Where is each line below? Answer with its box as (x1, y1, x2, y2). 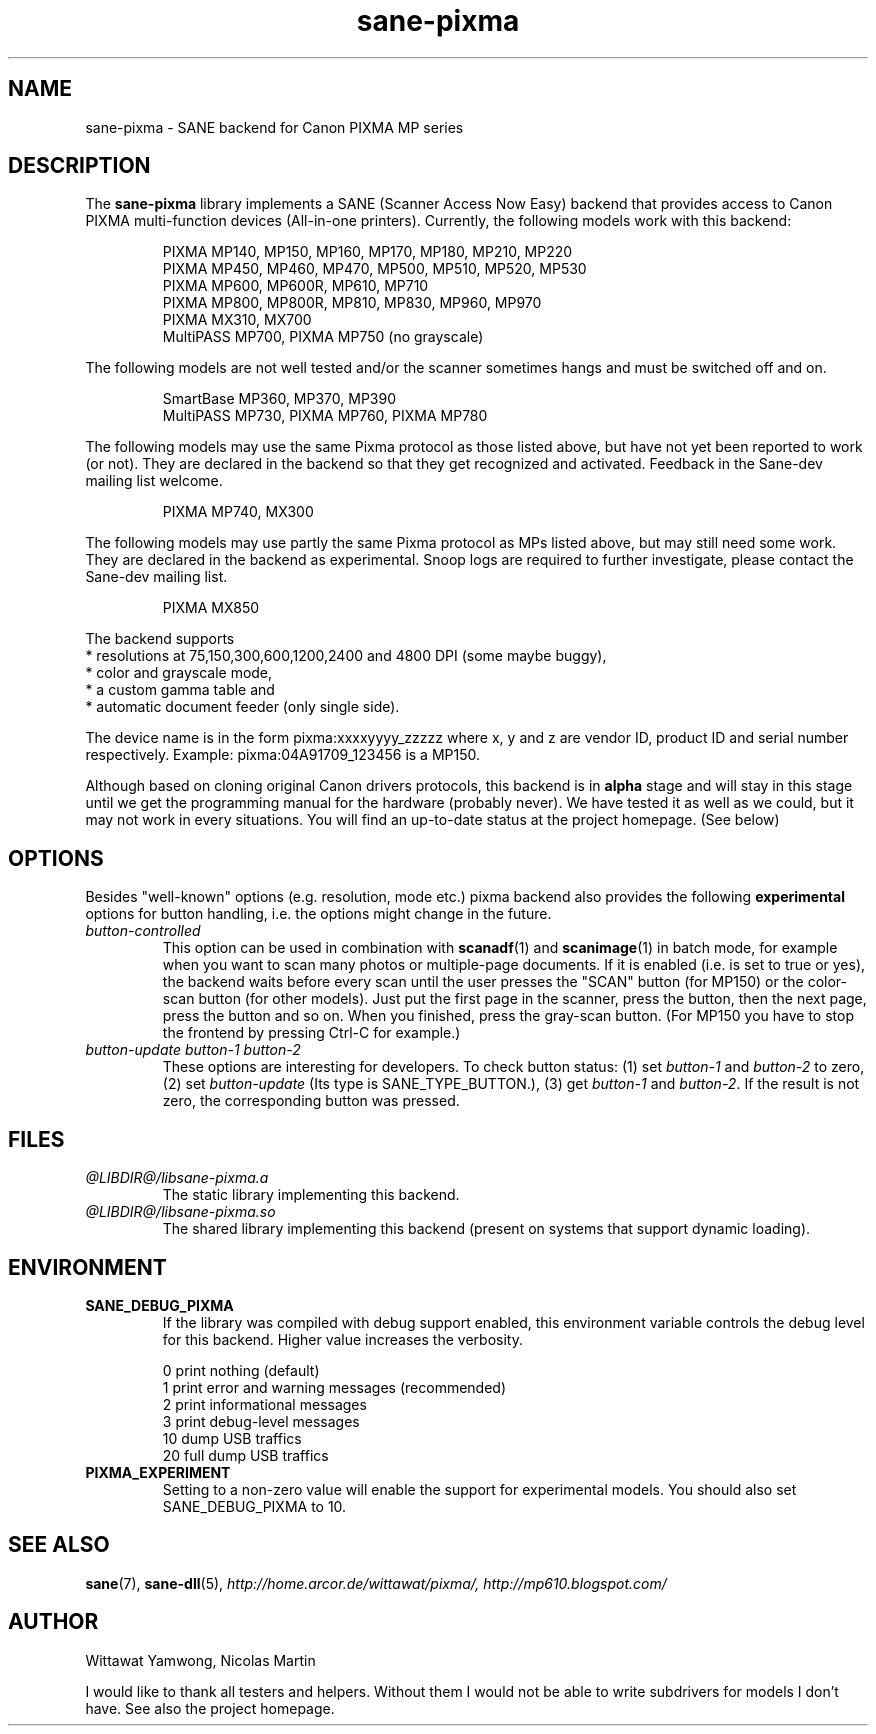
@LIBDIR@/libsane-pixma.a (85, 1169, 269, 1187)
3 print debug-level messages (162, 1412, 360, 1430)
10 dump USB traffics (162, 1429, 302, 1447)
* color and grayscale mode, (85, 664, 273, 682)
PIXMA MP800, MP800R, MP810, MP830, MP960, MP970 (162, 294, 542, 312)
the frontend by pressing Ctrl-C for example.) (162, 1024, 461, 1042)
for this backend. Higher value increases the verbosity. (162, 1330, 523, 1348)
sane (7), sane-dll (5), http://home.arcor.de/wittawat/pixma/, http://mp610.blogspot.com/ (85, 1574, 667, 1592)
